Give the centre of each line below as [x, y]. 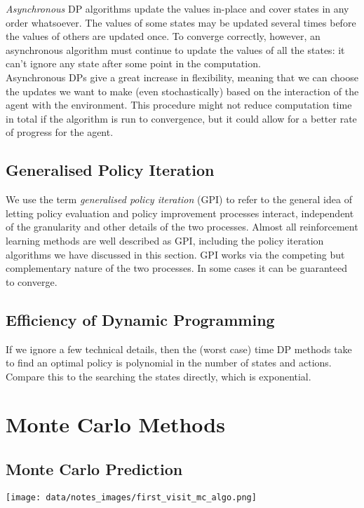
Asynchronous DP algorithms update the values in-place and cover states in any [177, 8]
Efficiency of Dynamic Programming [140, 319]
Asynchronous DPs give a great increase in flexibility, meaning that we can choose [182, 77]
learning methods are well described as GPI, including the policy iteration [165, 240]
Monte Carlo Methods [115, 424]
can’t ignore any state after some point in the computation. [133, 63]
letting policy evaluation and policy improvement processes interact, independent [180, 213]
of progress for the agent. [60, 132]
